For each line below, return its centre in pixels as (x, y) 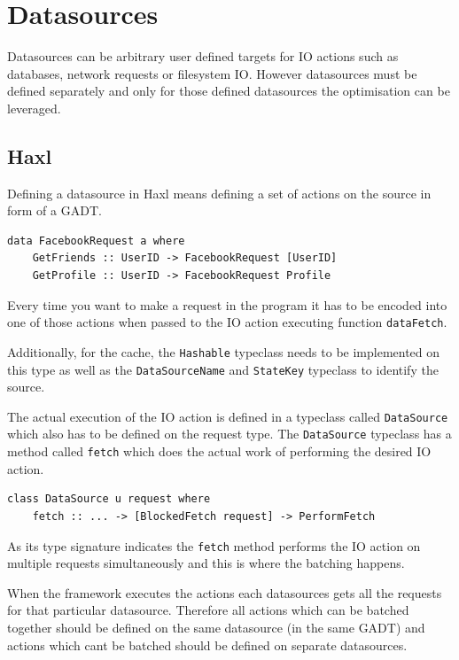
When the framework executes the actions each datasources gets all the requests (225, 592)
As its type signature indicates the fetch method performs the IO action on (214, 545)
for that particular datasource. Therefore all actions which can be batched (208, 610)
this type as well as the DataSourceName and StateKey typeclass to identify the (223, 369)
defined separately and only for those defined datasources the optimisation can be (229, 91)
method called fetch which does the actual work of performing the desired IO (219, 451)
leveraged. (34, 108)
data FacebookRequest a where (96, 241)
